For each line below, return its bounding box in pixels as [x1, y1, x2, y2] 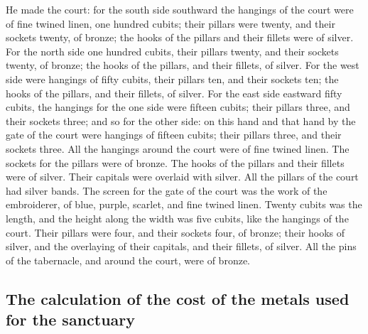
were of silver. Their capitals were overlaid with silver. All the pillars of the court [6, 169, 359, 184]
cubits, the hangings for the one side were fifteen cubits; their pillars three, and [6, 99, 350, 114]
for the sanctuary [6, 308, 136, 330]
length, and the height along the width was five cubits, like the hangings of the [6, 210, 349, 225]
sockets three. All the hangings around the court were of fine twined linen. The [6, 141, 350, 156]
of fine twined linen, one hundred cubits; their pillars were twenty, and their [6, 16, 335, 31]
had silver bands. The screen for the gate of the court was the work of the [6, 183, 328, 198]
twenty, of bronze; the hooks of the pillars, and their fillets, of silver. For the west [6, 58, 359, 72]
